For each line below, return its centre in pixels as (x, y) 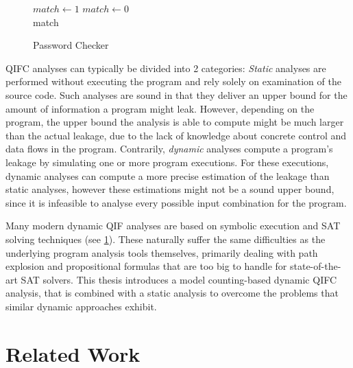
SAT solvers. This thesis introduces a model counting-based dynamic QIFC (179, 279)
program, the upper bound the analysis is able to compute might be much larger (175, 122)
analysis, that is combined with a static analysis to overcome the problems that (172, 293)
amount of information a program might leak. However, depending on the (160, 108)
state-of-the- (316, 266)
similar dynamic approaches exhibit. (81, 306)
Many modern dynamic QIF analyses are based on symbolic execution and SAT (173, 226)
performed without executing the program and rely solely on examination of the (173, 81)
